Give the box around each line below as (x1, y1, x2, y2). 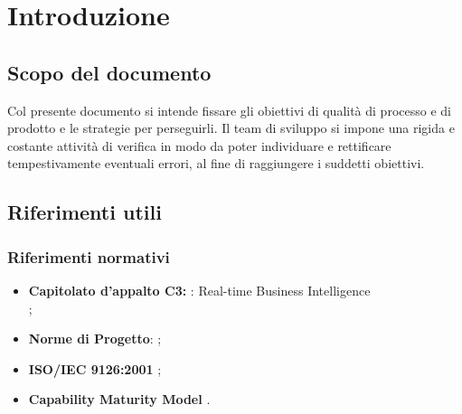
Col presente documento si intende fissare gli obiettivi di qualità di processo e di (7, 100, 451, 119)
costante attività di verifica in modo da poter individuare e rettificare (7, 136, 391, 155)
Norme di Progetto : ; (28, 329, 162, 348)
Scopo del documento (7, 58, 212, 86)
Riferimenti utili (7, 198, 162, 226)
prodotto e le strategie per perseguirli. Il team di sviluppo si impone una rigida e (7, 118, 455, 137)
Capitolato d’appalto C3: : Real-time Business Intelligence (28, 280, 371, 299)
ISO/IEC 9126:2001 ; (28, 359, 162, 378)
